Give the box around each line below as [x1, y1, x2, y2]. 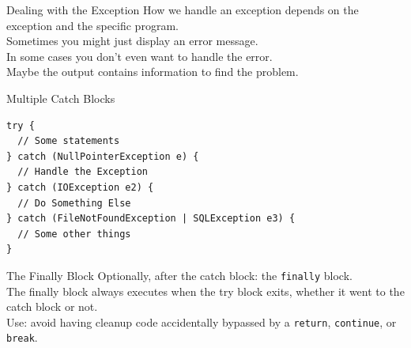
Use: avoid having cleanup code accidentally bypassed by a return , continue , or [6, 313, 397, 330]
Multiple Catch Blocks [6, 89, 115, 106]
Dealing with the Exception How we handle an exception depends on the [6, 2, 359, 17]
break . [6, 329, 38, 346]
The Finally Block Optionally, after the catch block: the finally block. [6, 267, 353, 283]
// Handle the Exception [17, 166, 148, 178]
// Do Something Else [17, 197, 131, 209]
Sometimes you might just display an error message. [6, 32, 258, 49]
